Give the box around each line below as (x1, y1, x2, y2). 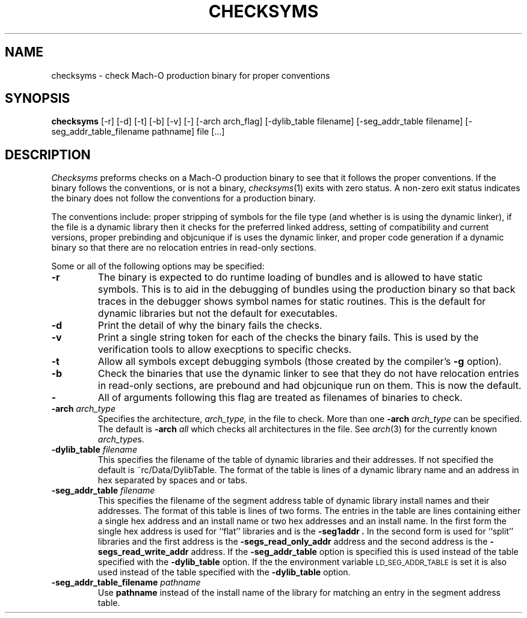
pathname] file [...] (152, 126, 225, 137)
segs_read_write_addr (97, 546, 189, 557)
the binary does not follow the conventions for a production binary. (51, 193, 316, 204)
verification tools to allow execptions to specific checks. (97, 343, 352, 356)
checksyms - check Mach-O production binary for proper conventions (51, 70, 330, 81)
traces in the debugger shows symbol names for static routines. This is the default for (97, 295, 486, 308)
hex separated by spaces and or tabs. (97, 475, 248, 486)
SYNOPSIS (5, 91, 70, 106)
